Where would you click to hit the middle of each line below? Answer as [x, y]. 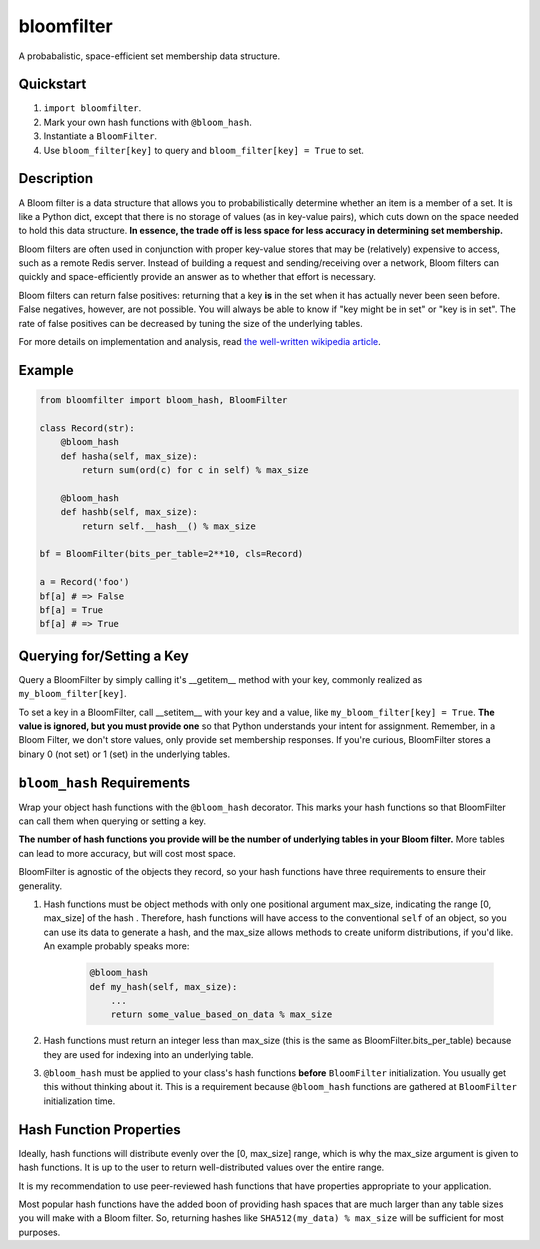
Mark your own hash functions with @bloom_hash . [147, 122]
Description [56, 178]
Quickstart [52, 84]
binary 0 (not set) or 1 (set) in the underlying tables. [124, 754]
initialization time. [79, 1101]
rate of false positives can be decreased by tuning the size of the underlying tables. [191, 323]
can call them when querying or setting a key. [112, 821]
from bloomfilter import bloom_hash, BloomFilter [163, 400]
